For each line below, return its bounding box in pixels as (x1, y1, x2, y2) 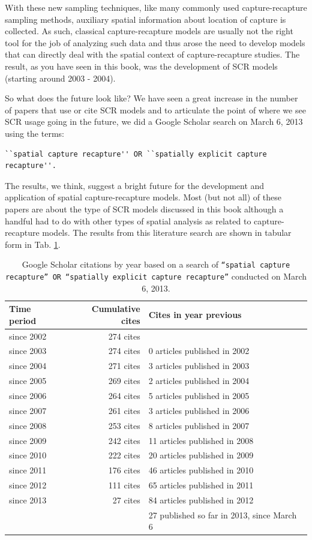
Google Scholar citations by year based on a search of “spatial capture (22, 258, 290, 271)
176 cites (108, 464, 140, 476)
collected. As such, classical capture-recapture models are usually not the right (5, 25, 293, 37)
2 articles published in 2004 (148, 374, 250, 387)
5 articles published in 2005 (148, 389, 250, 401)
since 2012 (9, 479, 47, 491)
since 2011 (9, 464, 47, 476)
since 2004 (9, 359, 47, 372)
